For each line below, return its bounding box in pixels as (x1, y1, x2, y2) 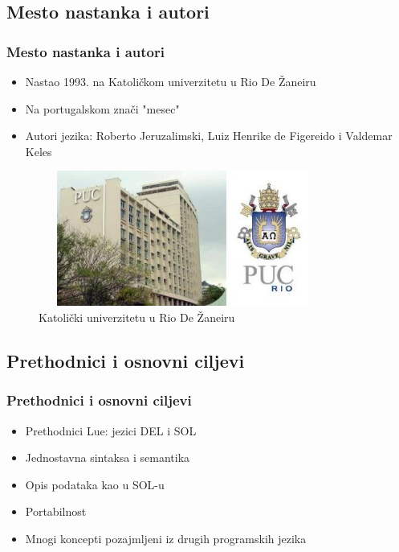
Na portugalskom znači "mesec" (25, 100, 180, 117)
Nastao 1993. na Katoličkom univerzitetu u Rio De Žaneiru (25, 73, 316, 89)
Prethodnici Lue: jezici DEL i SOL (25, 422, 197, 439)
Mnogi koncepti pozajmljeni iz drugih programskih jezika (25, 529, 307, 546)
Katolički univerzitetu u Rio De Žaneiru (39, 308, 235, 325)
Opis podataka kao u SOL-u (25, 476, 165, 492)
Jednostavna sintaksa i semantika (25, 449, 190, 466)
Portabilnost (25, 503, 87, 520)
